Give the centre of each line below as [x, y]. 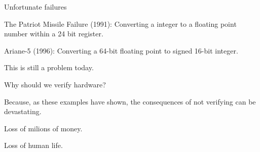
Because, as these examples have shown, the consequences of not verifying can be [130, 101]
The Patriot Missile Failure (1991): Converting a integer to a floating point [120, 23]
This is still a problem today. [49, 67]
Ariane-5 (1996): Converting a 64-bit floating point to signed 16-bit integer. [121, 50]
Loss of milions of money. [43, 128]
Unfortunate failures [35, 7]
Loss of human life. [33, 145]
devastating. [23, 111]
